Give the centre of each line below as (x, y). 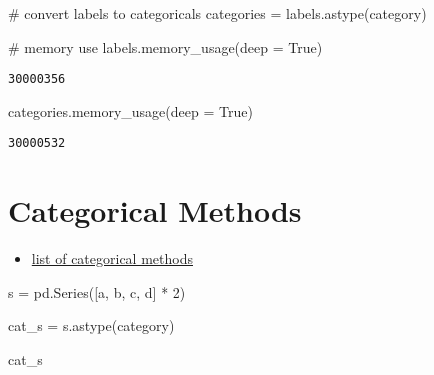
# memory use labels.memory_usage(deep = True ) (165, 46)
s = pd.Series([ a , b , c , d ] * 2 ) (97, 291)
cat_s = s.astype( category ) (91, 325)
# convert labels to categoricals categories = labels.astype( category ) (217, 13)
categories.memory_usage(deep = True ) (130, 110)
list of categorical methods (112, 258)
